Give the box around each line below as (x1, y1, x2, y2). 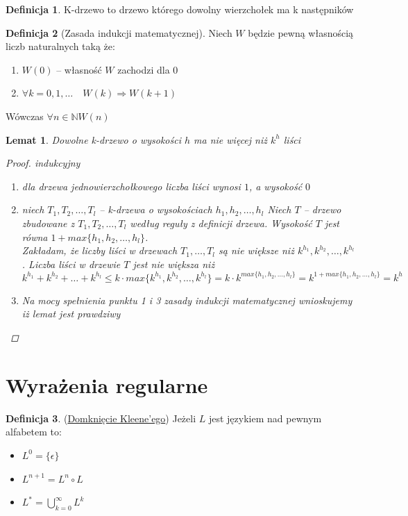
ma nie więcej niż (194, 132, 267, 147)
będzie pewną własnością (248, 25, 354, 40)
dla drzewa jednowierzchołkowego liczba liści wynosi (22, 178, 241, 193)
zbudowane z (22, 215, 75, 230)
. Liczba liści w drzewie (22, 256, 121, 271)
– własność (56, 62, 102, 76)
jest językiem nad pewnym (208, 410, 322, 425)
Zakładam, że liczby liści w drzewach (22, 243, 178, 258)
